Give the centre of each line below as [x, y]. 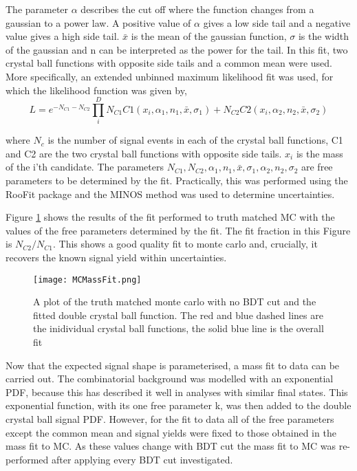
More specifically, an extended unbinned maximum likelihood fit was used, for [170, 76]
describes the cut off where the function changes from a [197, 9]
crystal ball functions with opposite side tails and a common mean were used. [169, 63]
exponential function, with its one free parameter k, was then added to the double [178, 405]
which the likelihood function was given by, [96, 90]
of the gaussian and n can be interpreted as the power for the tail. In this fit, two [177, 49]
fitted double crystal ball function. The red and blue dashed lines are [178, 315]
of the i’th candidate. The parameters [85, 167]
